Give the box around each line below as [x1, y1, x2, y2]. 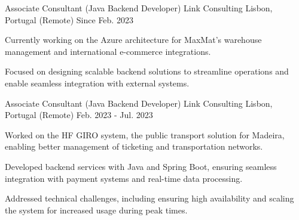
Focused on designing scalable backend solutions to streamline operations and [5, 65, 289, 78]
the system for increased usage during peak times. [5, 203, 188, 216]
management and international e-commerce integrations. [5, 45, 211, 57]
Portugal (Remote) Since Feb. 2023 [5, 13, 133, 26]
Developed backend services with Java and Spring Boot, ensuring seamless [5, 160, 277, 172]
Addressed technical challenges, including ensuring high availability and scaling [5, 192, 294, 204]
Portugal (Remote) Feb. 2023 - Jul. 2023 [5, 109, 153, 121]
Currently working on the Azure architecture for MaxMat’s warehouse [5, 33, 262, 46]
